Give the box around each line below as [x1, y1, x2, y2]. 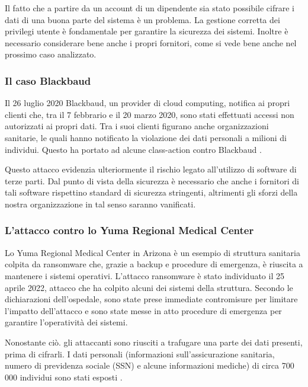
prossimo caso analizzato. [5, 48, 97, 60]
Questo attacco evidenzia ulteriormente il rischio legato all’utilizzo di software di [5, 163, 297, 175]
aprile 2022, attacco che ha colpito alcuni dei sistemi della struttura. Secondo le [5, 281, 293, 293]
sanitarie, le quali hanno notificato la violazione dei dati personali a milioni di [5, 131, 287, 143]
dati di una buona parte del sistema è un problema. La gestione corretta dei [5, 13, 280, 25]
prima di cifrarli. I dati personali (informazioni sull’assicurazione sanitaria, [5, 347, 275, 360]
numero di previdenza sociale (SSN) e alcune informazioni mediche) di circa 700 [5, 359, 294, 372]
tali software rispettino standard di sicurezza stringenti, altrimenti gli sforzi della [5, 186, 298, 199]
